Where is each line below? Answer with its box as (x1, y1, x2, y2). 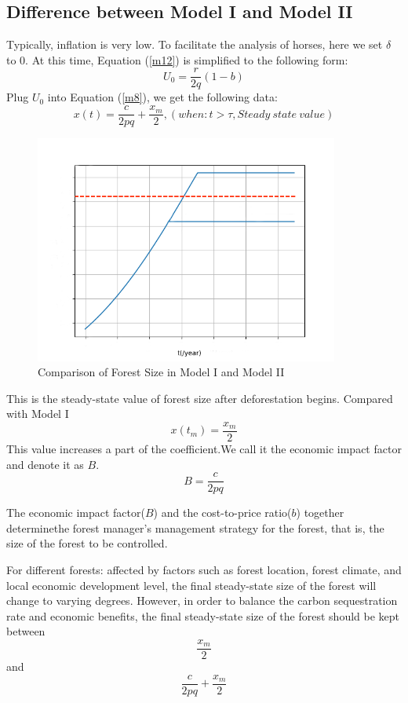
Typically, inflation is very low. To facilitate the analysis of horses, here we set (6, 36, 383, 53)
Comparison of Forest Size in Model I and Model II (38, 364, 285, 380)
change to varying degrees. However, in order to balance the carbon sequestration (6, 592, 398, 609)
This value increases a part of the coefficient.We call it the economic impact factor (6, 441, 402, 456)
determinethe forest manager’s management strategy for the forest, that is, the (6, 519, 384, 536)
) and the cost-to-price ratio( (153, 504, 292, 521)
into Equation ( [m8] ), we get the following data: (47, 89, 278, 105)
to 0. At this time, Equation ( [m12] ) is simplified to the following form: (6, 51, 348, 68)
